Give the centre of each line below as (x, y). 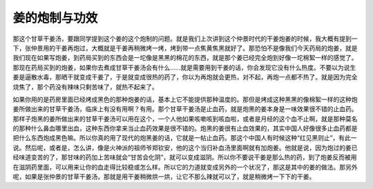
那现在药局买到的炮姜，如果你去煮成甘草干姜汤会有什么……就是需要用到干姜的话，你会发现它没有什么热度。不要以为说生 (184, 67)
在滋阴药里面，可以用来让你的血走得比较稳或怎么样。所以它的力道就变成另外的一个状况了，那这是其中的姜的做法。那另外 (185, 167)
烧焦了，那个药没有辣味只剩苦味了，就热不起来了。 (85, 87)
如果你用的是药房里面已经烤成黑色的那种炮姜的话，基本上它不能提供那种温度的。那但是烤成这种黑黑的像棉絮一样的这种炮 (185, 99)
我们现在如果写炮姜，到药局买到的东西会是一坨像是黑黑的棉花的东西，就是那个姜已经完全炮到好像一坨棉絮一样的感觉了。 (185, 58)
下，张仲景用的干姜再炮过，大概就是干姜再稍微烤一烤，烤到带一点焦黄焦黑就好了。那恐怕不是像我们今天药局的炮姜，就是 (185, 48)
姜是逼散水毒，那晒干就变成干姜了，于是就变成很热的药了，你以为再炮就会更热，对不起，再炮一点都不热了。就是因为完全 (185, 77)
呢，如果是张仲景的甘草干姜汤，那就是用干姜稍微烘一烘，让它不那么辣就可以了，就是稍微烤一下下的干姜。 (164, 177)
